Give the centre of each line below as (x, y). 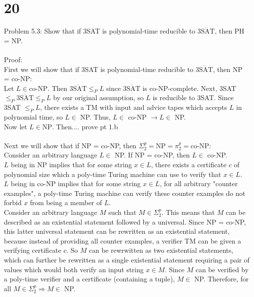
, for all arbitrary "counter (199, 183)
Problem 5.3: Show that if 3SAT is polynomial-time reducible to (100, 31)
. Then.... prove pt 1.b (85, 126)
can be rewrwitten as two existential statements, (161, 250)
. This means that (188, 212)
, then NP (228, 69)
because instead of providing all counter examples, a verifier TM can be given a (123, 240)
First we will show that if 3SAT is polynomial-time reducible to (99, 69)
